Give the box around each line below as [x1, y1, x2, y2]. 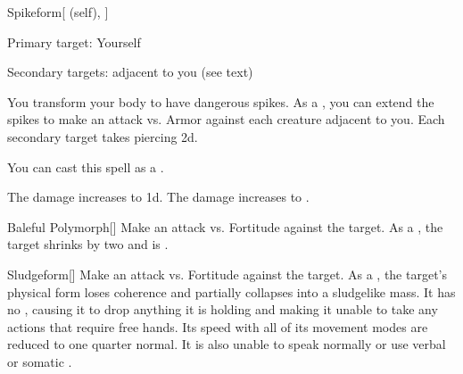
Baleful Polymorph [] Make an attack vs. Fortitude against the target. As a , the [7, 217, 443, 236]
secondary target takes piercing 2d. [7, 127, 198, 145]
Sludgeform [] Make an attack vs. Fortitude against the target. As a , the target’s [7, 264, 448, 283]
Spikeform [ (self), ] [7, 3, 109, 21]
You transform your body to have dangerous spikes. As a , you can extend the [7, 92, 434, 111]
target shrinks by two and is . [7, 235, 169, 253]
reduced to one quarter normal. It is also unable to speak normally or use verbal [7, 335, 446, 353]
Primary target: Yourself [7, 32, 141, 51]
